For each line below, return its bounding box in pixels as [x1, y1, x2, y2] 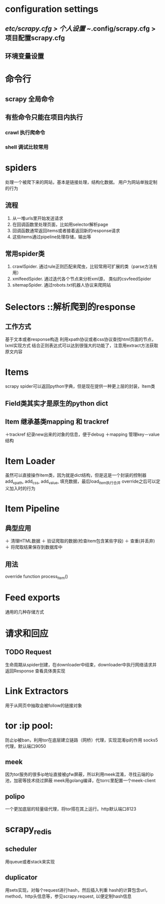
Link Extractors [5, 685, 69, 697]
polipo [5, 792, 25, 801]
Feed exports [5, 592, 61, 603]
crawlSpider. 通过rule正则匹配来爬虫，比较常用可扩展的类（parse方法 [12, 263, 154, 270]
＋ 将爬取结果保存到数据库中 [5, 544, 63, 550]
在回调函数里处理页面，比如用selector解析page [12, 221, 108, 227]
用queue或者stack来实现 [5, 859, 55, 864]
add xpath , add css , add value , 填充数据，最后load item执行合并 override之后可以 [5, 478, 156, 486]
